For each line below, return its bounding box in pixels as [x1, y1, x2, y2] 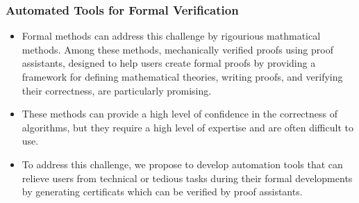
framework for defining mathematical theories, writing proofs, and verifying [22, 70, 343, 83]
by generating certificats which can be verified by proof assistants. [22, 184, 303, 199]
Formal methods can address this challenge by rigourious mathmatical [22, 29, 321, 43]
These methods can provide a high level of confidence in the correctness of [22, 106, 338, 121]
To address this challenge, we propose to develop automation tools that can [22, 156, 343, 171]
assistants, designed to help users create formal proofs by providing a [22, 56, 316, 70]
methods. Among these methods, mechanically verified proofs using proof [22, 42, 333, 56]
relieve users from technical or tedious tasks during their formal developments [22, 170, 353, 185]
